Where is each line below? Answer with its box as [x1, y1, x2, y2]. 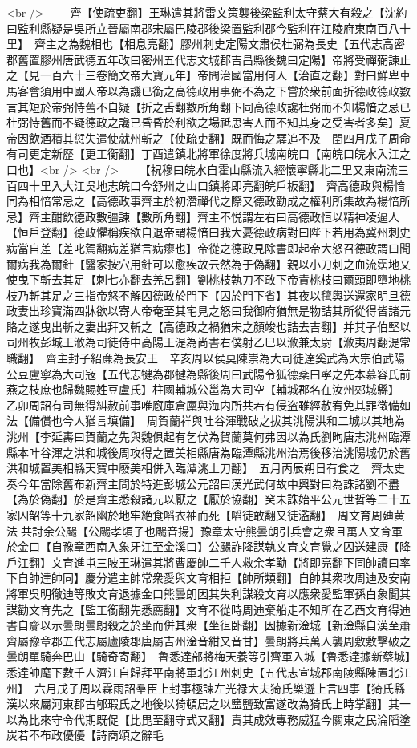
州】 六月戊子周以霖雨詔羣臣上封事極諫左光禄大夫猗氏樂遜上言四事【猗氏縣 [6, 679, 405, 696]
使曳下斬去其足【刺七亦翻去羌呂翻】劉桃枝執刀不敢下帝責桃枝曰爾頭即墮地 [6, 271, 399, 288]
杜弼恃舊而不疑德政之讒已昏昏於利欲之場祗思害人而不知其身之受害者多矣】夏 [6, 114, 411, 131]
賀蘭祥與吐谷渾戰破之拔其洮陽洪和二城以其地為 [157, 412, 405, 429]
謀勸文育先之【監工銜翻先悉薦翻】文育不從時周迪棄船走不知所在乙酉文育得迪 [6, 600, 411, 617]
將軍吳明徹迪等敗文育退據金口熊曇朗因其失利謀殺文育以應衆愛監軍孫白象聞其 [6, 584, 411, 601]
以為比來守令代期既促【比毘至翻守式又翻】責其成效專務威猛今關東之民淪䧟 [6, 710, 399, 727]
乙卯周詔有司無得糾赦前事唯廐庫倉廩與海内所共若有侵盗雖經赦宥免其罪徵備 [6, 396, 399, 413]
